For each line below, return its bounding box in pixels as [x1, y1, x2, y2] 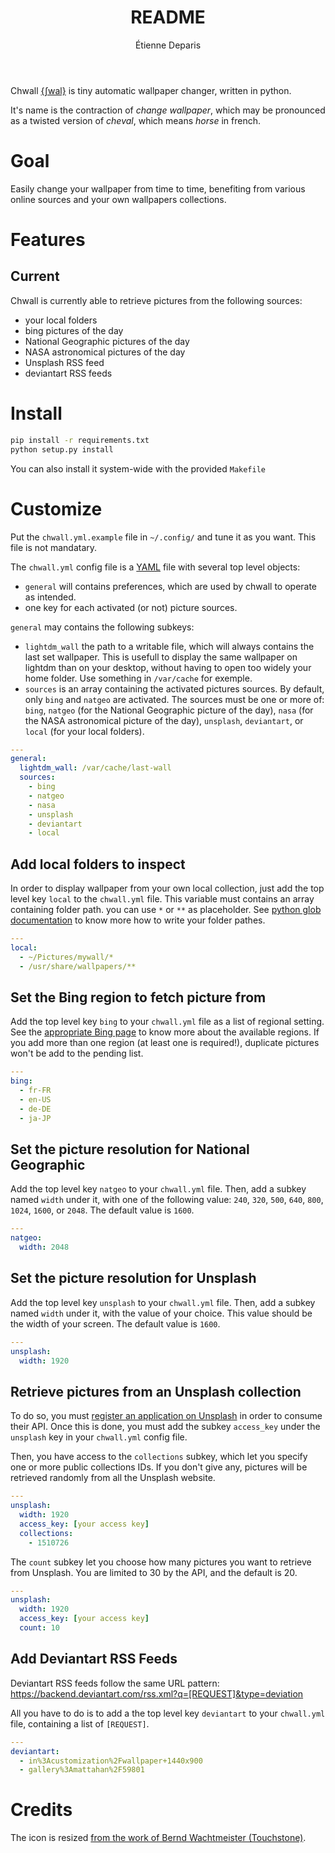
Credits [10, 1799, 73, 1821]
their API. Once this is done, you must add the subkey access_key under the [10, 1421, 321, 1433]
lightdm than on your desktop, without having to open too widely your [24, 661, 312, 673]
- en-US [19, 1095, 52, 1105]
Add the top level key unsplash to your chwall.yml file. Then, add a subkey [10, 1296, 316, 1308]
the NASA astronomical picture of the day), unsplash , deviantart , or [24, 714, 304, 726]
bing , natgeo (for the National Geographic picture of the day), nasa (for [24, 704, 314, 716]
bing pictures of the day [24, 324, 124, 336]
